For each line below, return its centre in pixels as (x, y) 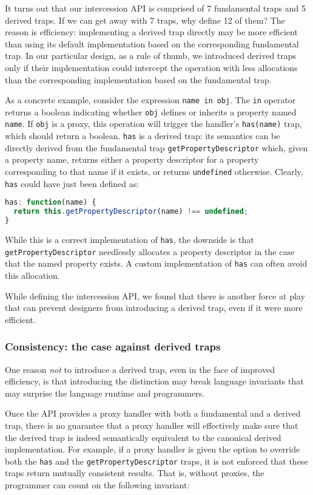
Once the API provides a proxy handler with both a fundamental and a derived (153, 413)
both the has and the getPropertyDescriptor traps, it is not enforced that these (156, 461)
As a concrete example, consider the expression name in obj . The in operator (150, 100)
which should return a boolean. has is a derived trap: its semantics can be (143, 136)
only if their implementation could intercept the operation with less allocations (151, 67)
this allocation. (32, 275)
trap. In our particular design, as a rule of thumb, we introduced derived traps (151, 56)
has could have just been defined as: (72, 183)
